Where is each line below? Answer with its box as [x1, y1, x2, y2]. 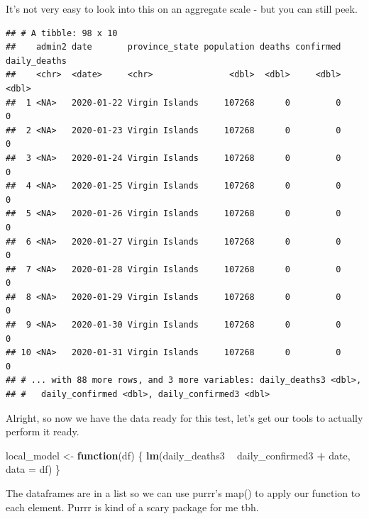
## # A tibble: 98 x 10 [6, 28, 118, 38]
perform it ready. [6, 424, 79, 439]
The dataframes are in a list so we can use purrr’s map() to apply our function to [6, 486, 360, 500]
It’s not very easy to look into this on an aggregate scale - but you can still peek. [6, 1, 358, 16]
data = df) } [6, 462, 61, 476]
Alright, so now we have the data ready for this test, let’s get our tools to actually [6, 410, 363, 425]
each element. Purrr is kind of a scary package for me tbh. [6, 499, 259, 514]
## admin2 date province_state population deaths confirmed [6, 42, 341, 52]
